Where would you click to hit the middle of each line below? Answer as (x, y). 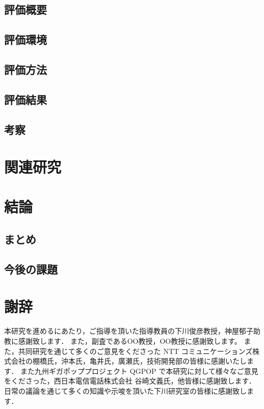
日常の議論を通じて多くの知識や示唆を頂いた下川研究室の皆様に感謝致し (125, 390)
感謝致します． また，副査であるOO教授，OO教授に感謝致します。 (130, 340)
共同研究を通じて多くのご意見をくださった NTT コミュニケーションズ (135, 351)
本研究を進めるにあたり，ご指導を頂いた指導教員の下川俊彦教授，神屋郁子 (129, 331)
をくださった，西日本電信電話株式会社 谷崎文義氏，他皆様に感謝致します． (130, 381)
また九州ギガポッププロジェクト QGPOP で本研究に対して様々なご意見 (139, 371)
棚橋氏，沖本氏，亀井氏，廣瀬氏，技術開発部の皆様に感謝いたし (139, 361)
